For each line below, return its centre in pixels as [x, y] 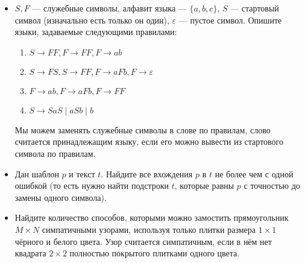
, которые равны [204, 185]
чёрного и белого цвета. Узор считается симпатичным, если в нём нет [143, 241]
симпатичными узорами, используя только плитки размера [149, 229]
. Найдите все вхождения [147, 173]
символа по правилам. [55, 153]
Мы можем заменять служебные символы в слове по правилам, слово [143, 129]
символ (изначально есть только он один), [92, 20]
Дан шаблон [37, 173]
